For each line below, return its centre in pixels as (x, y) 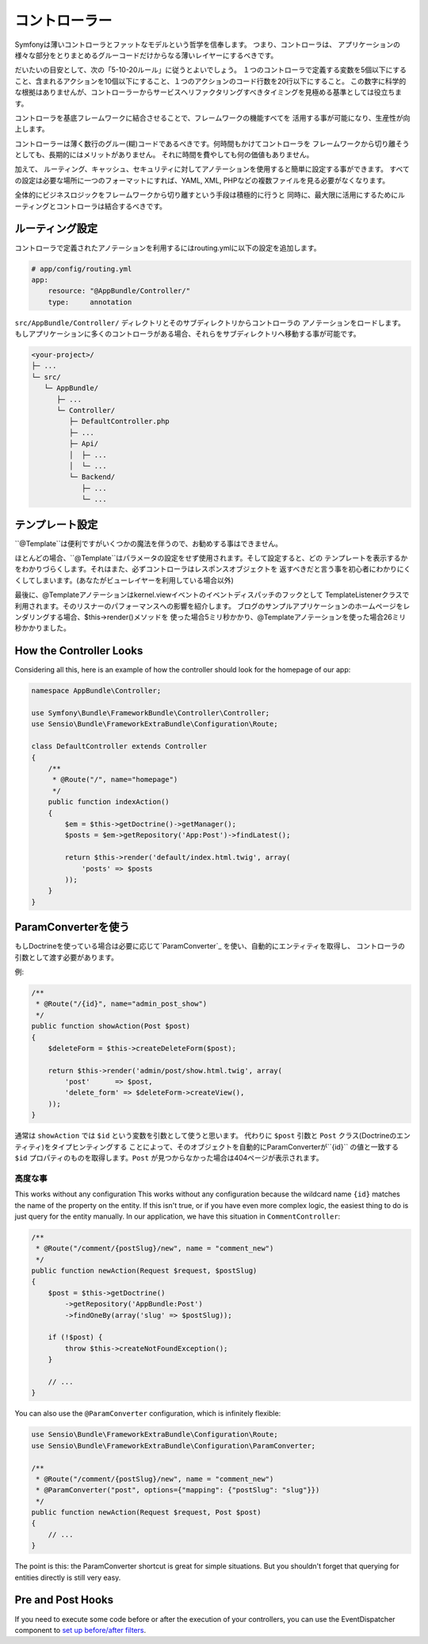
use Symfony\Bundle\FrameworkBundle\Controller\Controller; (151, 713)
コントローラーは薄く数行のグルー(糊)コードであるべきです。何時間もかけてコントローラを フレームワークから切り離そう (212, 144)
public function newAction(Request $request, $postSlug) (144, 1271)
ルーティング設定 (56, 229)
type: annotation (90, 302)
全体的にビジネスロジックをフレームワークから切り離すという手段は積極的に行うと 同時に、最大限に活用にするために (206, 195)
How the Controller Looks (79, 651)
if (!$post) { (75, 1337)
